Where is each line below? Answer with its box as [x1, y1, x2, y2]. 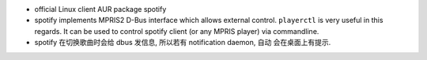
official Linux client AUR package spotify [34, 5, 167, 13]
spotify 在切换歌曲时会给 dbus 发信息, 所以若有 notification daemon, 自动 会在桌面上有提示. [34, 38, 331, 47]
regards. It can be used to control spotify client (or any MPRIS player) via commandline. [34, 26, 319, 36]
